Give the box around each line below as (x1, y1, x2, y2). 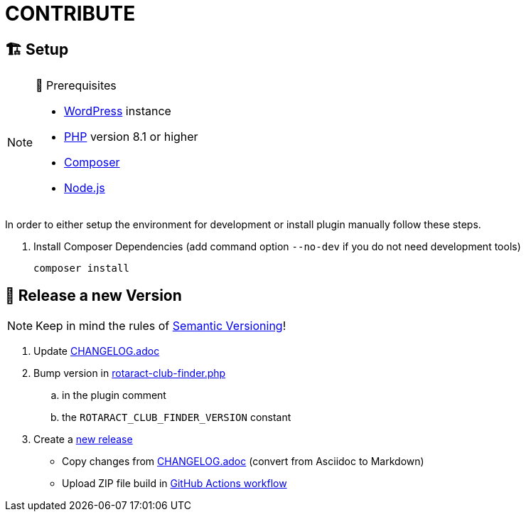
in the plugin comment (62, 389, 166, 402)
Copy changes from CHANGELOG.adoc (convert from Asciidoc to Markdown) (62, 455, 424, 468)
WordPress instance (64, 104, 171, 119)
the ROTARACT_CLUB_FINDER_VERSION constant (62, 411, 291, 424)
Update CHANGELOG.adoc (33, 345, 160, 358)
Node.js (64, 181, 105, 196)
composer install (33, 262, 129, 275)
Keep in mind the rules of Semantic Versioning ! (36, 319, 286, 334)
